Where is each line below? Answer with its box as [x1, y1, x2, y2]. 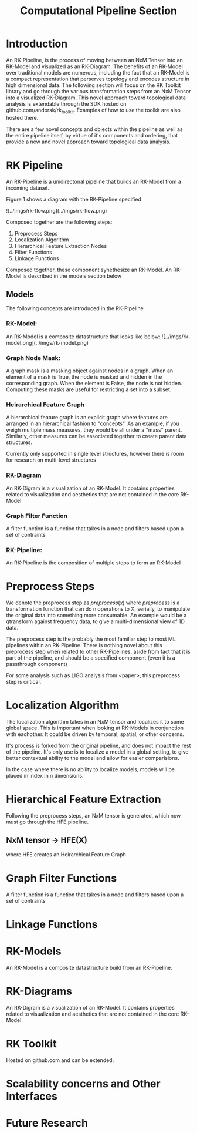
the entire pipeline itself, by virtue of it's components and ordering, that [6, 132, 178, 139]
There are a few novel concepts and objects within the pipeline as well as [6, 125, 183, 133]
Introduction [6, 37, 68, 51]
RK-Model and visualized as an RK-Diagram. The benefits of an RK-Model [6, 63, 183, 70]
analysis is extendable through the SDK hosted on [6, 100, 127, 107]
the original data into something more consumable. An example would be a [6, 612, 187, 619]
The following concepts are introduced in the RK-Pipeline [6, 305, 144, 312]
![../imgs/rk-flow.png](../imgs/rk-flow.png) [6, 207, 107, 214]
